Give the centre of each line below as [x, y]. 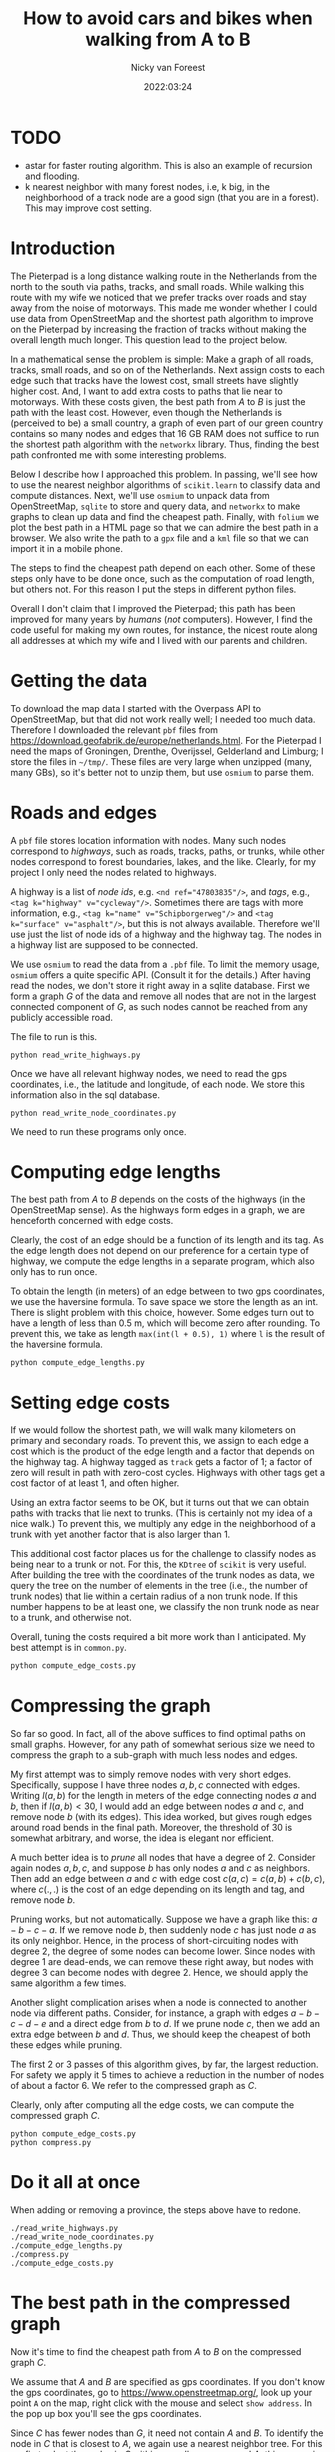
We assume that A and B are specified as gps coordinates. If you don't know [167, 2382]
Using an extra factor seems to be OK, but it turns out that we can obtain [160, 1503]
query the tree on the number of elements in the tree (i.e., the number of [159, 1586]
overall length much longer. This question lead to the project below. [149, 339]
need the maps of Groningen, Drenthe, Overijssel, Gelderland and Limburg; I [167, 751]
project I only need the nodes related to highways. [113, 872]
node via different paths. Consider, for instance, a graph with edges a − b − [165, 2013]
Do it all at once [75, 2182]
